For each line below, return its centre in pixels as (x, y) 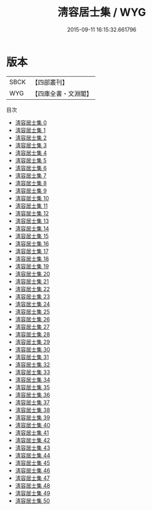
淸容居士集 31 (32, 357)
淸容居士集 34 (32, 379)
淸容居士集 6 (31, 168)
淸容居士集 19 (32, 266)
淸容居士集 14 (32, 228)
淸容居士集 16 (32, 243)
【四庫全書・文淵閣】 (62, 93)
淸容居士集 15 (32, 236)
